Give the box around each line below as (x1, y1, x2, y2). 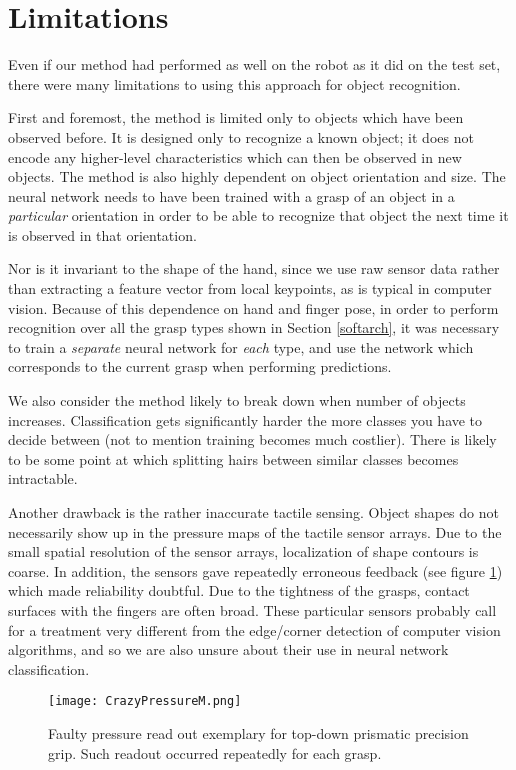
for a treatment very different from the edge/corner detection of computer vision (8, 619, 501, 640)
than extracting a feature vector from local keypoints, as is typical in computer (8, 278, 492, 299)
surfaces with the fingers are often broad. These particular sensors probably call (8, 599, 497, 620)
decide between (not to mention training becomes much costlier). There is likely (8, 429, 497, 450)
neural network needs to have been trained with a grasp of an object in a (8, 185, 455, 206)
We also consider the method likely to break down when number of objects (8, 390, 466, 411)
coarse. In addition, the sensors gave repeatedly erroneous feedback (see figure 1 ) (8, 560, 503, 581)
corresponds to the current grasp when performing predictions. (8, 356, 392, 377)
